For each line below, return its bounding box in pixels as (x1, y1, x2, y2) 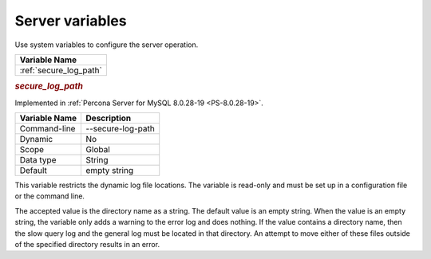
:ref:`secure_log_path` (19, 65, 103, 76)
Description (85, 112, 132, 124)
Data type (19, 154, 57, 165)
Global (85, 143, 111, 155)
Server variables (14, 12, 127, 29)
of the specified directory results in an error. (14, 239, 160, 249)
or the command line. (14, 191, 85, 201)
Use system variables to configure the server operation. (14, 40, 199, 49)
